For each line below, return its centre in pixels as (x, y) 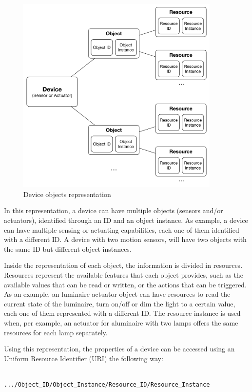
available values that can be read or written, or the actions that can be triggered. (125, 284)
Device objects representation (67, 194)
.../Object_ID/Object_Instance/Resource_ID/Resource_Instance (107, 384)
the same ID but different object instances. (68, 249)
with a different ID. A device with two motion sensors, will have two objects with (125, 239)
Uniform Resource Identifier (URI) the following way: (84, 358)
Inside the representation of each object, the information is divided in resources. (123, 265)
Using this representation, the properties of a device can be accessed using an (119, 349)
